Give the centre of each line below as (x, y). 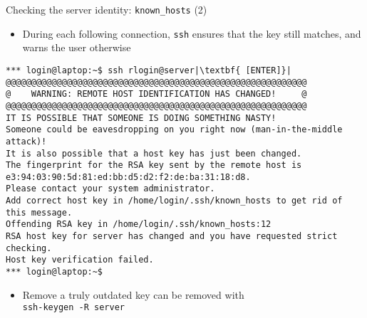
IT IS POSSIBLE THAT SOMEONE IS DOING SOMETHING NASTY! (141, 118)
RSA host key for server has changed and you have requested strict (172, 237)
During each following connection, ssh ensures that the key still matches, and (192, 33)
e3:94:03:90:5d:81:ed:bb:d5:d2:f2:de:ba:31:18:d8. (128, 177)
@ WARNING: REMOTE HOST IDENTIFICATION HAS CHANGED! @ (156, 94)
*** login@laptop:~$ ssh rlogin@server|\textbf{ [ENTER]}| (149, 70)
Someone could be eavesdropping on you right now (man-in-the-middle (174, 130)
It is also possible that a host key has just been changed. (154, 153)
